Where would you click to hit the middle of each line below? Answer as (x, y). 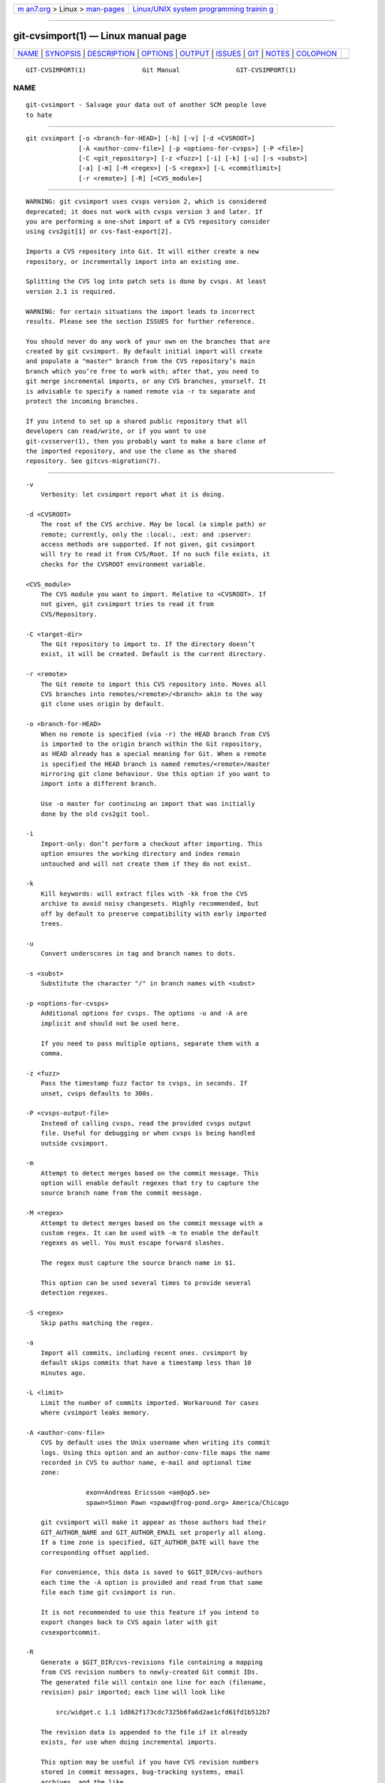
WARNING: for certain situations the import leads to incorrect (141, 311)
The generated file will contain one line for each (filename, (153, 1682)
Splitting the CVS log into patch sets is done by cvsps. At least (146, 281)
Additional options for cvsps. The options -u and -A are (144, 1013)
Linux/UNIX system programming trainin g (203, 9)
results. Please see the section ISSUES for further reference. (141, 321)
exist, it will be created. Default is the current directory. (153, 654)
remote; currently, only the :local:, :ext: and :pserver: (146, 534)
